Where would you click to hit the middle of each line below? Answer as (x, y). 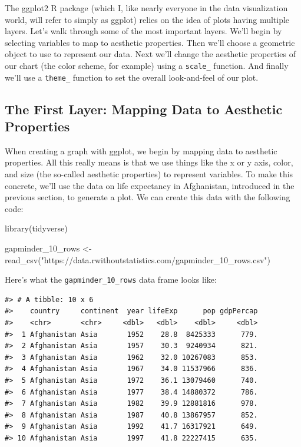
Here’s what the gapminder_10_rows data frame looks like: (111, 279)
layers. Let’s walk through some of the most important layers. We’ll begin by (143, 31)
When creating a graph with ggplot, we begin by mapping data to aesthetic (141, 150)
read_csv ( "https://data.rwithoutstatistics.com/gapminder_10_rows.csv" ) (138, 259)
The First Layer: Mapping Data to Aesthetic (144, 109)
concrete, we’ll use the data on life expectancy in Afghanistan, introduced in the (150, 185)
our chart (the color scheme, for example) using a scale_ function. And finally (147, 65)
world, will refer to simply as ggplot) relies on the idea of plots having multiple (147, 19)
